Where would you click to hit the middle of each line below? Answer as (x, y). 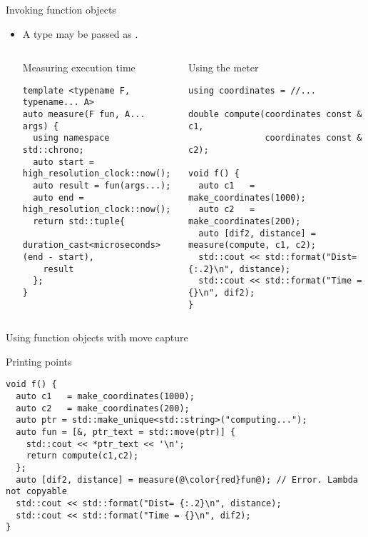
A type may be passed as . (80, 33)
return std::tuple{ (79, 221)
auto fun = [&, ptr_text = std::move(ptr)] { (126, 432)
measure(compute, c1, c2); (252, 245)
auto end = (58, 197)
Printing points (39, 361)
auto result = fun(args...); (102, 186)
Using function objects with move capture (97, 337)
